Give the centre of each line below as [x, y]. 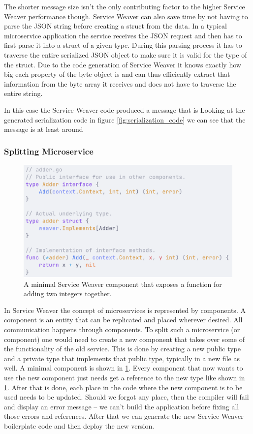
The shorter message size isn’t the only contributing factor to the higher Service [125, 6]
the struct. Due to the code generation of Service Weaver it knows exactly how [123, 64]
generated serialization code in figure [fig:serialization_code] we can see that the [125, 119]
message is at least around [44, 129]
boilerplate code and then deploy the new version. [79, 425]
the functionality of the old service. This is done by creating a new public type [122, 349]
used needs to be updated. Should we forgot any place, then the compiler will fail [126, 397]
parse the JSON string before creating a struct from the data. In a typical [115, 26]
